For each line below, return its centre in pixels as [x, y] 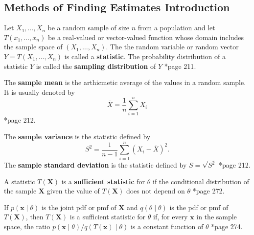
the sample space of [33, 47]
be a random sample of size [89, 28]
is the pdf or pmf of [199, 207]
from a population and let [176, 28]
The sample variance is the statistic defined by [77, 137]
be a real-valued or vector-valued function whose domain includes [146, 37]
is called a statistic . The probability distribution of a [145, 56]
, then [35, 217]
